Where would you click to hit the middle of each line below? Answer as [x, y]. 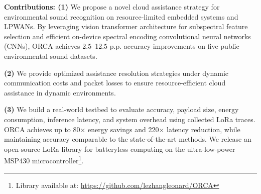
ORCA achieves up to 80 [42, 129]
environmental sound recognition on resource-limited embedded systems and [121, 16]
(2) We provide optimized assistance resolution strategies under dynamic [116, 73]
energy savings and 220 [123, 129]
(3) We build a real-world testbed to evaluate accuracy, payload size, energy [121, 109]
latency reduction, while [204, 129]
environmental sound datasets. [51, 56]
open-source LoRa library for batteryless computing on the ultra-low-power [120, 149]
